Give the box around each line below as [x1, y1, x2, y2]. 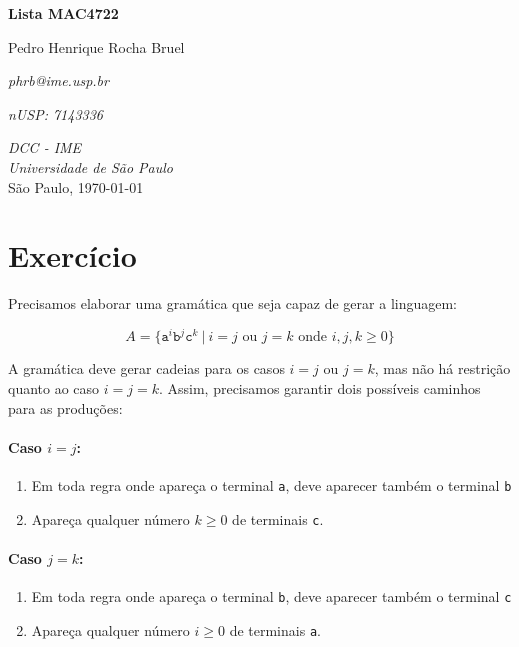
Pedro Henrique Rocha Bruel [8, 36, 185, 57]
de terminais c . [232, 508, 324, 529]
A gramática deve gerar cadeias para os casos [8, 358, 285, 379]
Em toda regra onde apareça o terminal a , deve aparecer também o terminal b [31, 474, 512, 495]
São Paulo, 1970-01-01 [8, 176, 144, 197]
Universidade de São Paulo [8, 156, 173, 177]
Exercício [8, 235, 137, 276]
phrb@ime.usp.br [8, 70, 109, 91]
